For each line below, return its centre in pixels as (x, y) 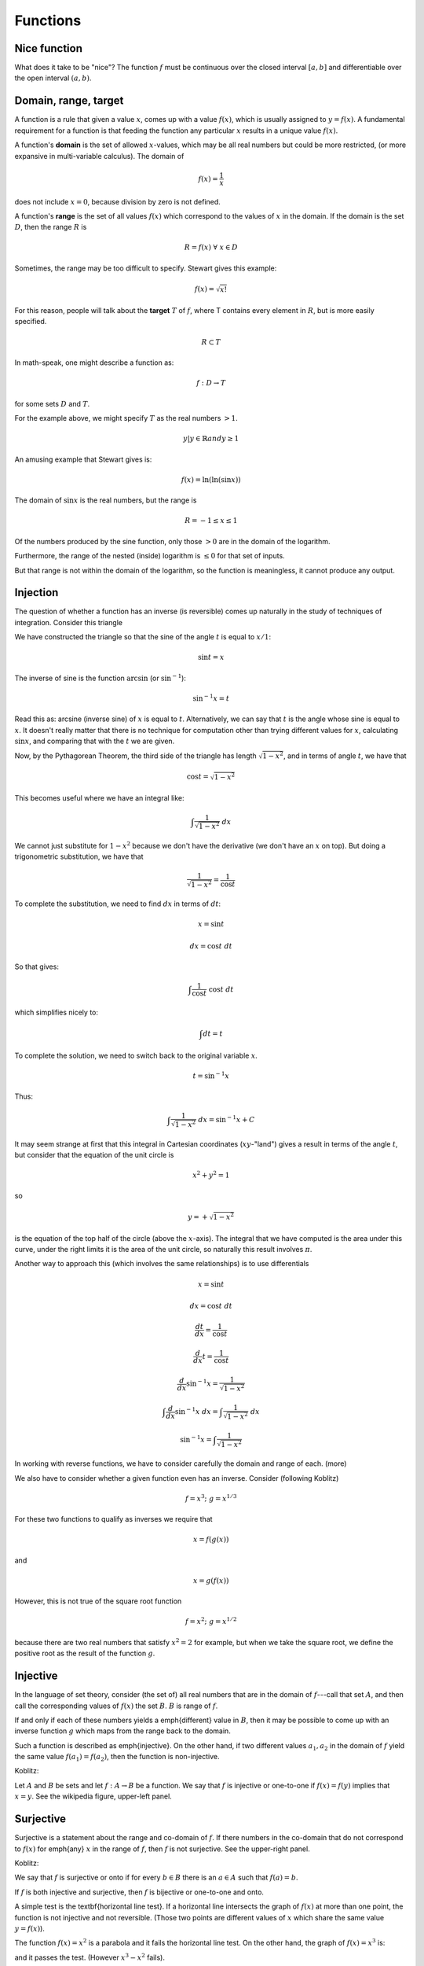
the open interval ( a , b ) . (53, 78)
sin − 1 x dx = (197, 1411)
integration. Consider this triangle (69, 622)
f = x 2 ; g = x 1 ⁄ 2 (211, 1621)
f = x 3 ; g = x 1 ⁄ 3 (211, 1498)
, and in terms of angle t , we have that (345, 756)
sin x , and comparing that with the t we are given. (95, 741)
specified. (31, 322)
